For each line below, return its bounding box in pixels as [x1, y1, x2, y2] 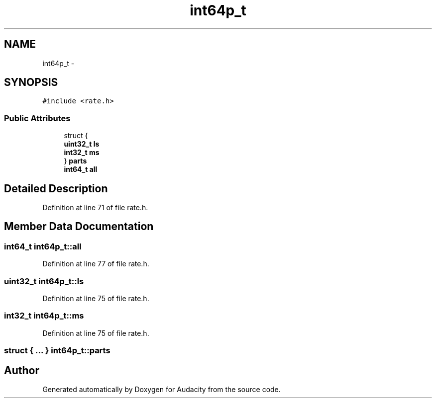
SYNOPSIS [4, 76, 58, 89]
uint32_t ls [64, 140, 100, 149]
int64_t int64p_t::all [4, 241, 82, 251]
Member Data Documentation [4, 220, 154, 233]
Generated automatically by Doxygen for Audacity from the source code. [42, 385, 281, 394]
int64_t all [64, 165, 98, 174]
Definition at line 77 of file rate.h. [42, 259, 149, 268]
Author [4, 364, 39, 377]
